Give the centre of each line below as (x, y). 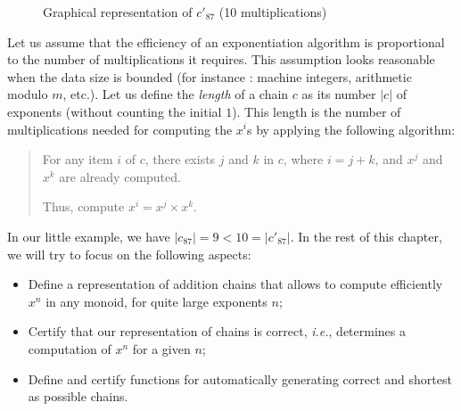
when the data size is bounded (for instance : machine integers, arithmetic (210, 76)
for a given (161, 348)
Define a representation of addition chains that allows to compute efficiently (235, 284)
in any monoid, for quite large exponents (156, 301)
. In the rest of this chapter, (366, 236)
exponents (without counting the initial (115, 111)
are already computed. (120, 176)
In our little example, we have (89, 236)
